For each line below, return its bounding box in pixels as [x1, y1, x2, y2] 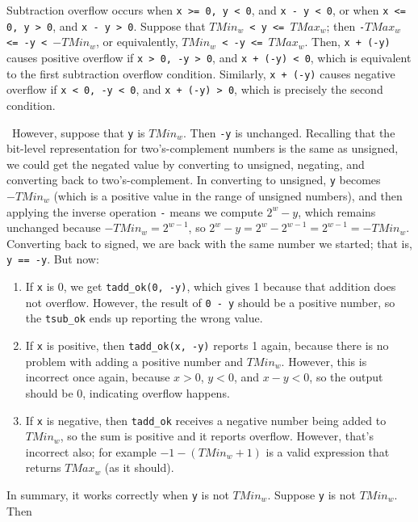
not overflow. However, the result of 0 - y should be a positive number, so [25, 293, 395, 310]
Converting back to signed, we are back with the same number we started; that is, [6, 234, 412, 251]
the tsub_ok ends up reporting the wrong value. [25, 309, 263, 326]
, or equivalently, [96, 33, 178, 50]
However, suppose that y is [11, 124, 145, 141]
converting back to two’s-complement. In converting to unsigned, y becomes [6, 171, 381, 188]
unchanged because [6, 219, 101, 236]
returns [25, 459, 61, 476]
